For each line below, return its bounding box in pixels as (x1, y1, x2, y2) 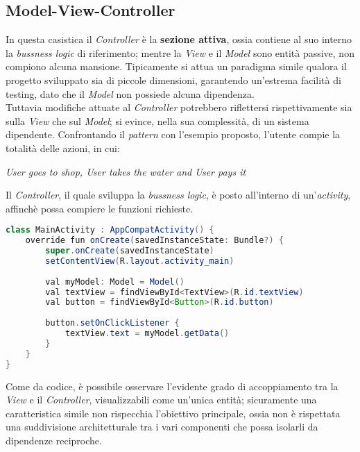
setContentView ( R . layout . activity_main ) (45, 256, 234, 266)
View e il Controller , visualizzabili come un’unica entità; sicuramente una (6, 392, 317, 407)
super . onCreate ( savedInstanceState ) (45, 246, 214, 256)
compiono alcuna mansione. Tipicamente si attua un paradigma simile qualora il (6, 59, 347, 74)
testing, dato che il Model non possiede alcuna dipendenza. (6, 86, 255, 101)
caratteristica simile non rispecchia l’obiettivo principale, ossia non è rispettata (6, 405, 341, 420)
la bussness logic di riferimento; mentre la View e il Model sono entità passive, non (6, 45, 354, 60)
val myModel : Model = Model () (45, 276, 185, 287)
